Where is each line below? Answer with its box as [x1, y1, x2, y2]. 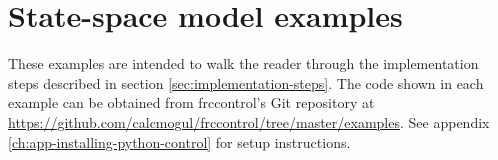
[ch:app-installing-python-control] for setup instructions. [8, 131, 351, 152]
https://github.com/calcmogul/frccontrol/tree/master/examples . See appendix [8, 111, 490, 132]
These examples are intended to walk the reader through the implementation [8, 53, 479, 74]
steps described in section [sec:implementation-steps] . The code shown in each [8, 72, 484, 93]
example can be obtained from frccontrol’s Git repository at [8, 92, 375, 113]
